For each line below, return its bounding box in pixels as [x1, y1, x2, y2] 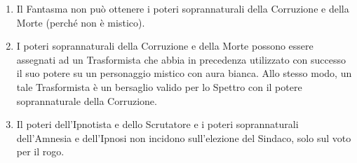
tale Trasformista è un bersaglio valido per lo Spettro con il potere [16, 79, 302, 94]
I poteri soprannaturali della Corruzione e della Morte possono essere [16, 38, 314, 53]
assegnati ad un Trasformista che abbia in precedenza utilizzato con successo [16, 52, 346, 66]
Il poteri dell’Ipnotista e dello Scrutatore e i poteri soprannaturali [16, 117, 299, 132]
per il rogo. [16, 144, 65, 159]
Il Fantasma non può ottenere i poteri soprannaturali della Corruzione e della [16, 1, 349, 15]
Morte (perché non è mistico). [16, 15, 145, 29]
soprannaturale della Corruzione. [16, 93, 157, 108]
